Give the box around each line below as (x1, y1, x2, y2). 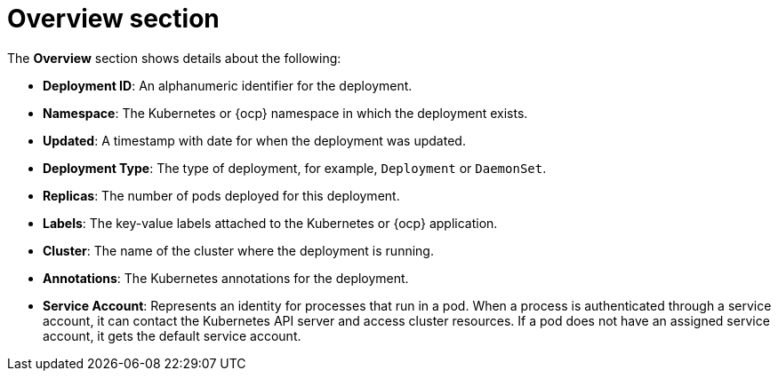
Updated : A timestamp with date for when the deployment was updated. (43, 132, 466, 148)
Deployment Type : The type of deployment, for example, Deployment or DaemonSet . (43, 160, 547, 176)
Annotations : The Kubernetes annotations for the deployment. (43, 270, 409, 286)
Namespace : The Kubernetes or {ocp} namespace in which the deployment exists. (43, 105, 528, 121)
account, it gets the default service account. (43, 327, 301, 343)
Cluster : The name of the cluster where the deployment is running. (43, 242, 434, 258)
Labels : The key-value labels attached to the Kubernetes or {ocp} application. (43, 215, 498, 231)
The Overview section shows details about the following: (7, 50, 341, 66)
